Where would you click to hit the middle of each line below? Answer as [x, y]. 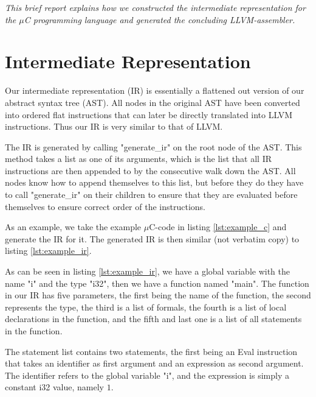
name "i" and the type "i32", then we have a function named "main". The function [157, 283]
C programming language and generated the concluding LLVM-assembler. [160, 19]
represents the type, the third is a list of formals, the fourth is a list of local [146, 307]
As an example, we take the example [73, 227]
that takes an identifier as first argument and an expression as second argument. [154, 363]
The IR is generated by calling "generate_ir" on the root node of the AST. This [153, 146]
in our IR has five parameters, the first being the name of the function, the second [158, 295]
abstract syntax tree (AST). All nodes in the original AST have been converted [153, 102]
